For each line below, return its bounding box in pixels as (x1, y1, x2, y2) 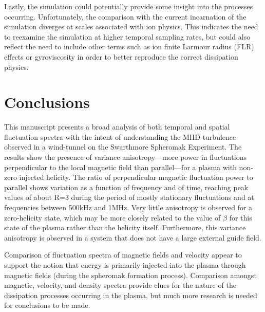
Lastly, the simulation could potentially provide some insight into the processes (4, 1, 253, 11)
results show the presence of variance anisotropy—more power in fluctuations (4, 152, 247, 162)
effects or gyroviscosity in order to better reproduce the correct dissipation (4, 51, 238, 62)
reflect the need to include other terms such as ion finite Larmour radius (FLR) (4, 41, 254, 52)
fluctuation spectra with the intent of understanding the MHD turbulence (4, 131, 236, 142)
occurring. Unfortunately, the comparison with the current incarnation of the (4, 11, 247, 22)
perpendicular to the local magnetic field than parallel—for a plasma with (4, 161, 237, 172)
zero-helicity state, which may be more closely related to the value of (4, 212, 221, 223)
